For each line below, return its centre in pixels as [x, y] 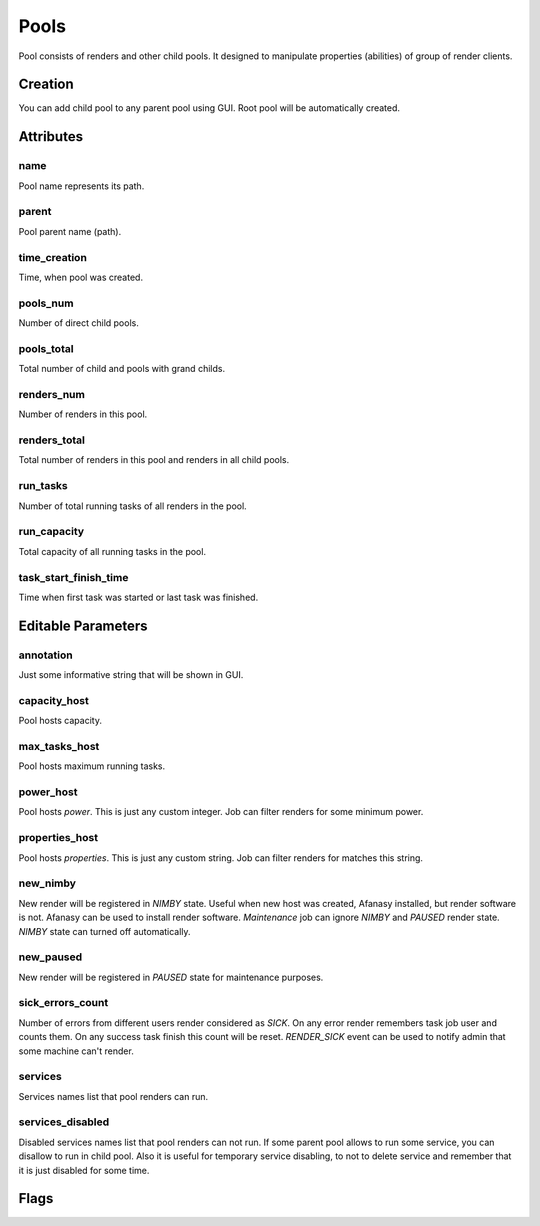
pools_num [46, 303]
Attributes [51, 136]
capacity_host [53, 700]
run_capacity [51, 532]
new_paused [50, 957]
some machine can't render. [76, 1051]
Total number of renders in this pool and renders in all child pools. [154, 460]
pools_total [46, 348]
